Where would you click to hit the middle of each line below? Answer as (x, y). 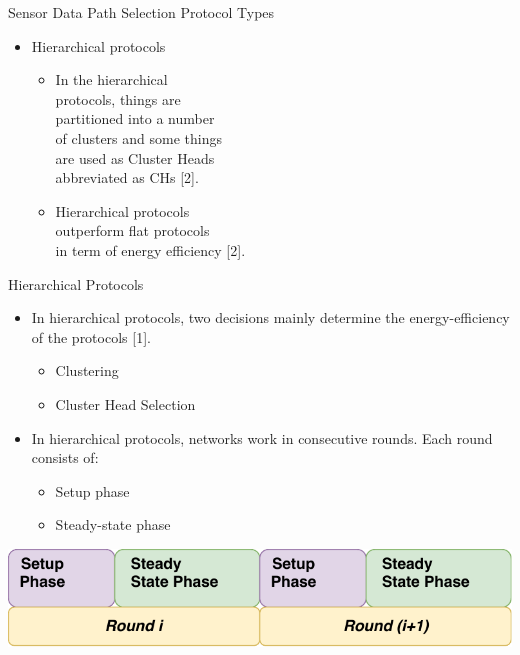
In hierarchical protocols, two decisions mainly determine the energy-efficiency (270, 317)
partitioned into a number (135, 118)
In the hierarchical (111, 79)
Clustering (87, 370)
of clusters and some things (138, 137)
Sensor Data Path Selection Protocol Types (141, 12)
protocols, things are (118, 98)
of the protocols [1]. (91, 336)
